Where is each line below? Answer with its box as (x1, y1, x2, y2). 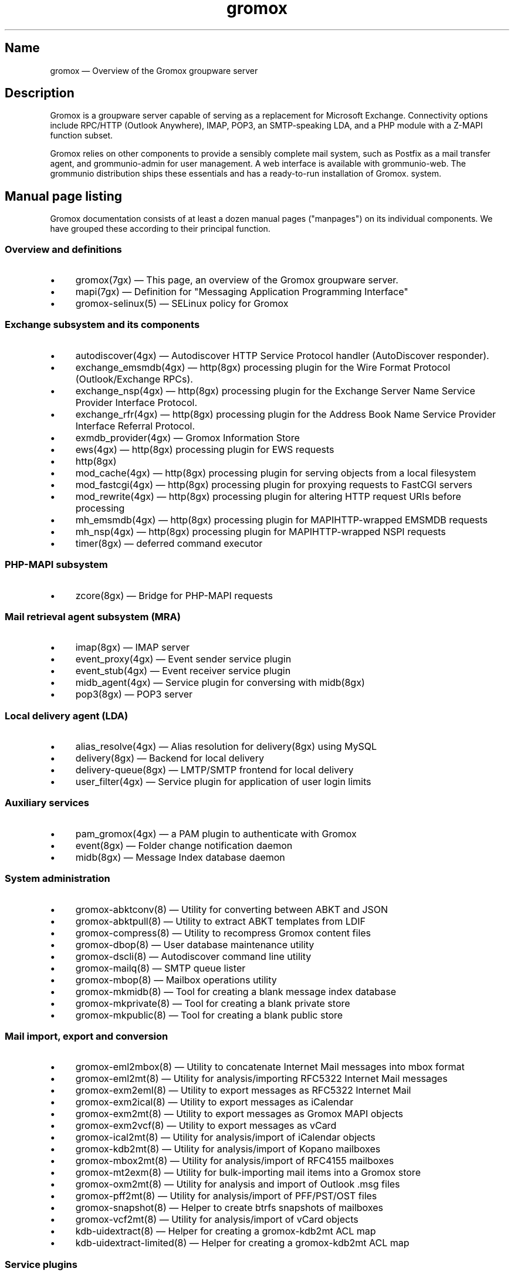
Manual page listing (5, 188, 123, 204)
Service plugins (5, 1258, 77, 1270)
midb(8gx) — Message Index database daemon (75, 851, 285, 863)
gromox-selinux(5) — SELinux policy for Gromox (75, 297, 289, 310)
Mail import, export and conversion (5, 1030, 168, 1042)
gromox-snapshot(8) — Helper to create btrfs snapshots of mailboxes (75, 1202, 383, 1214)
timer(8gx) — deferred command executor (75, 537, 263, 549)
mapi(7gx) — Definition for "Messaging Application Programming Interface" (75, 286, 408, 298)
